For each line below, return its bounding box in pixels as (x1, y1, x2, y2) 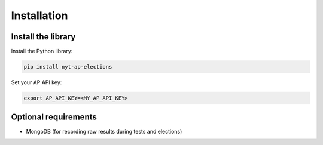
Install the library (11, 32, 76, 42)
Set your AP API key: (11, 79, 62, 86)
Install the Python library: (11, 48, 73, 55)
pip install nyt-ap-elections (23, 63, 112, 70)
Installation (11, 9, 68, 22)
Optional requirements (11, 112, 97, 122)
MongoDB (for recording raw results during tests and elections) (26, 128, 182, 135)
